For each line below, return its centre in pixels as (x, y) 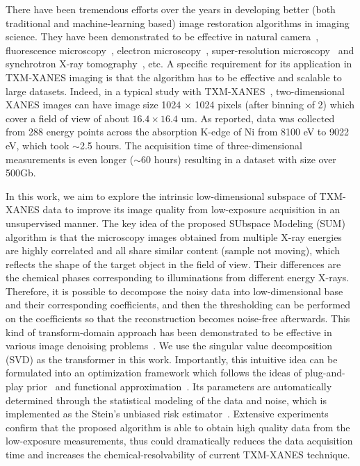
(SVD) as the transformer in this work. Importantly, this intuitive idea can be (172, 359)
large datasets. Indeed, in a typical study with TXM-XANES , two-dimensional (175, 91)
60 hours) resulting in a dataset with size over (239, 159)
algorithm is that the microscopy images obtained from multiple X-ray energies (174, 236)
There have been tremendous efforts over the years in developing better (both (171, 9)
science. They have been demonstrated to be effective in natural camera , (162, 36)
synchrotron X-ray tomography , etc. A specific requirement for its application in (179, 64)
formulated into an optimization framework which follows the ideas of (154, 373)
